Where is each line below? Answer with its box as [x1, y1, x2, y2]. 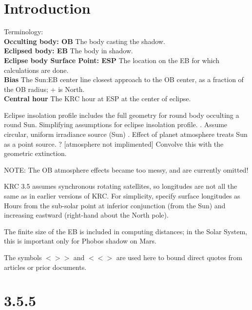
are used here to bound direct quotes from [116, 252, 242, 262]
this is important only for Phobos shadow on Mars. [4, 236, 157, 246]
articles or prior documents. [4, 262, 87, 272]
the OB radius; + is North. [4, 84, 85, 94]
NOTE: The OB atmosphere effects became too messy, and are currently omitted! [4, 164, 249, 175]
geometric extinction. [4, 148, 67, 158]
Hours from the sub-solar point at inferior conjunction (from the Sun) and [4, 200, 226, 210]
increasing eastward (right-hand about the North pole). [4, 210, 169, 220]
